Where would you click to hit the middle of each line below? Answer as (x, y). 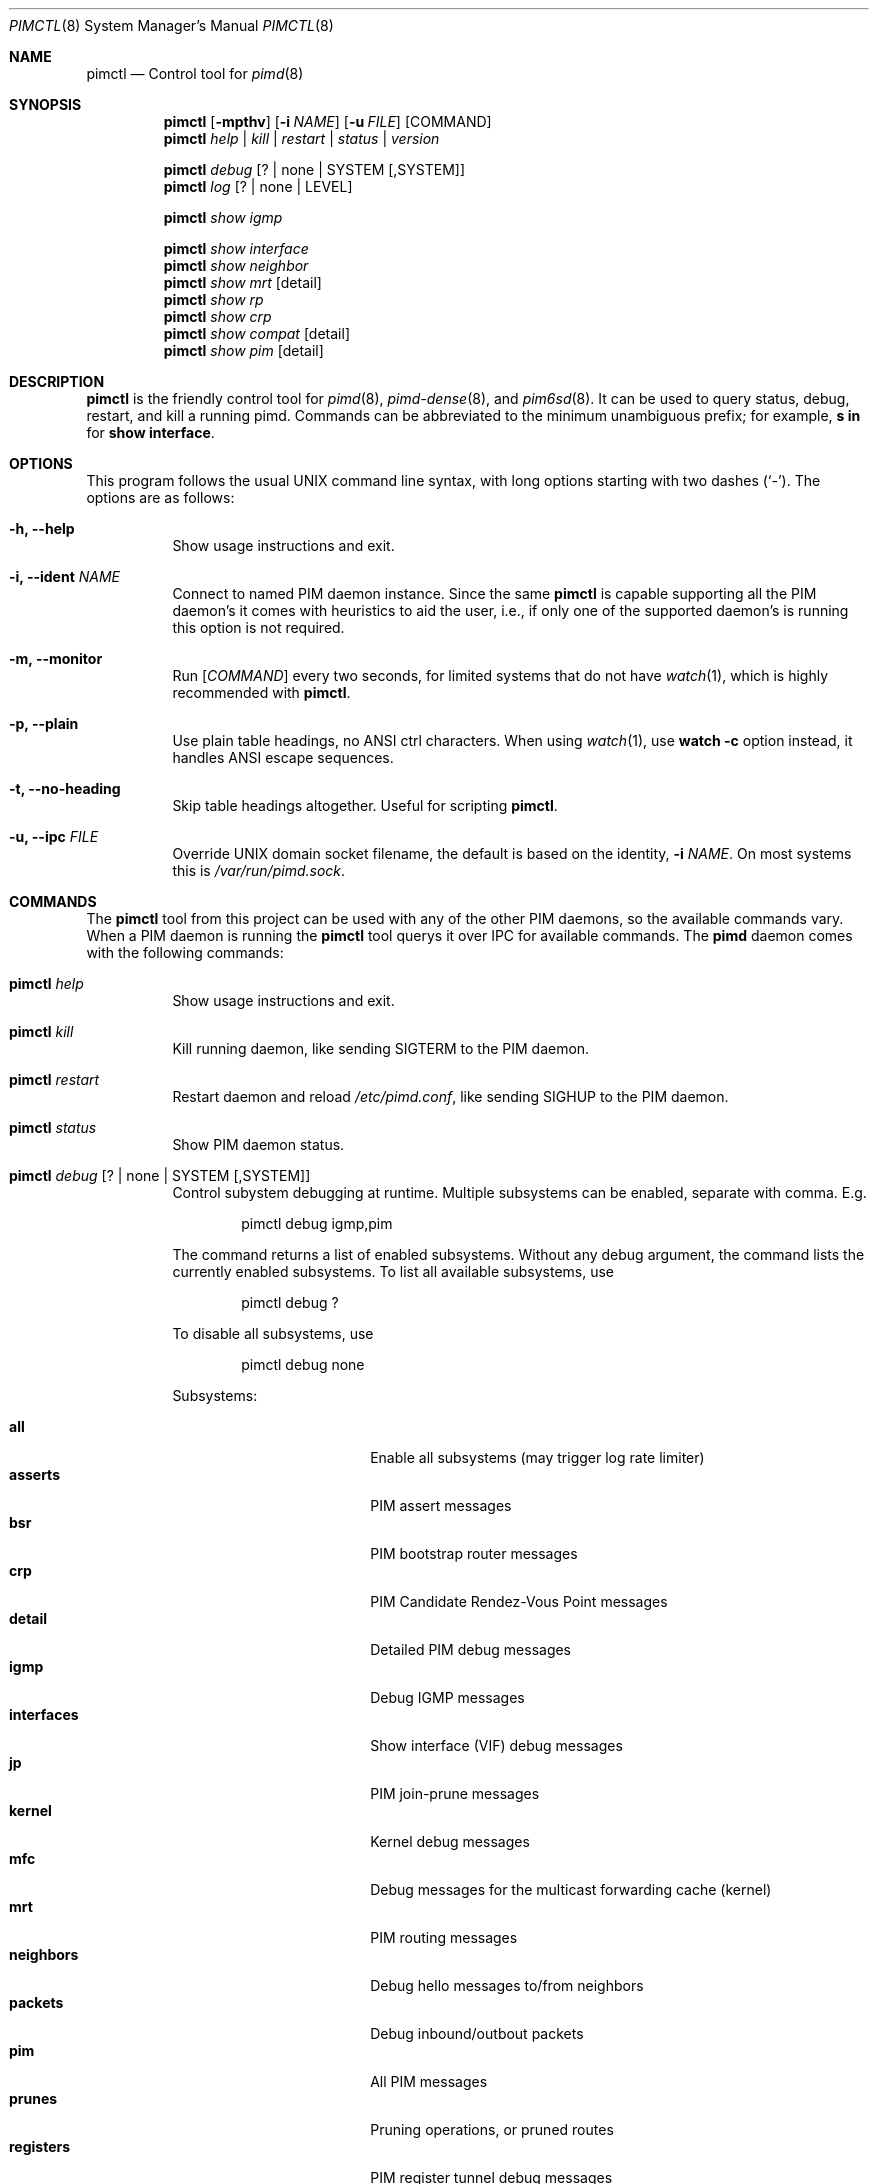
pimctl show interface (236, 248)
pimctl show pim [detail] (243, 350)
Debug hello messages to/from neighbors (507, 1985)
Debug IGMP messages (447, 1697)
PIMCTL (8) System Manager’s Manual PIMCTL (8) (171, 25)
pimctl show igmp (223, 217)
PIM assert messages (441, 1505)
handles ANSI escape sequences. (283, 757)
